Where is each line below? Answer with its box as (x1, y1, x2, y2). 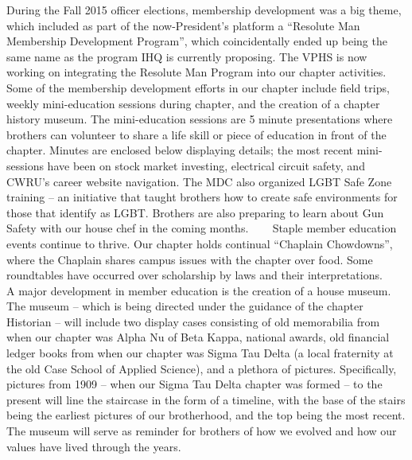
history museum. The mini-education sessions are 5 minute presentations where (6, 111, 393, 127)
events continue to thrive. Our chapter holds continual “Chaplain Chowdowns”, (6, 235, 393, 251)
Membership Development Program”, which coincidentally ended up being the (6, 33, 387, 49)
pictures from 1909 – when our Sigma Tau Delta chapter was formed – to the (6, 376, 383, 392)
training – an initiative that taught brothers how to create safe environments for (6, 189, 398, 205)
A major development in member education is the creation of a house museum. (6, 282, 391, 298)
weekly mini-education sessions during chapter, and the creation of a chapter (6, 95, 380, 111)
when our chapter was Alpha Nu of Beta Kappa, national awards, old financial (6, 329, 390, 345)
